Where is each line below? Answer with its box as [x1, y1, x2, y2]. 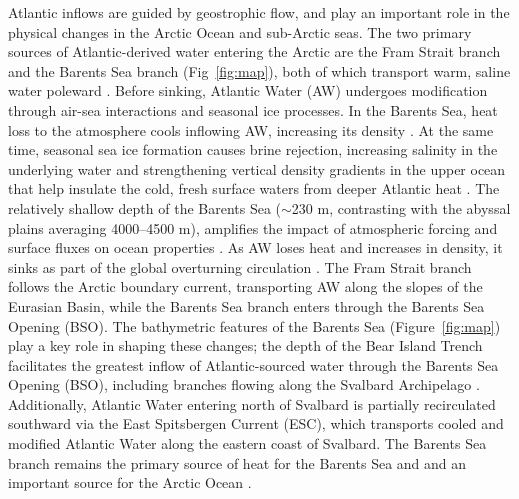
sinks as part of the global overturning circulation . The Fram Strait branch [8, 256, 472, 277]
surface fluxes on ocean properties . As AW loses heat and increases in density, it [8, 237, 503, 258]
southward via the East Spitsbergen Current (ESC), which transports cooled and [8, 413, 504, 434]
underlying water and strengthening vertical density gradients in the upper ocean [8, 158, 506, 179]
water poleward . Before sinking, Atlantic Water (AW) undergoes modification [8, 80, 488, 101]
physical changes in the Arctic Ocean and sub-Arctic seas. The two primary [8, 21, 472, 42]
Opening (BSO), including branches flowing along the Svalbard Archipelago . [8, 374, 480, 395]
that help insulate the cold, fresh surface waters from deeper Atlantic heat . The [8, 178, 500, 199]
